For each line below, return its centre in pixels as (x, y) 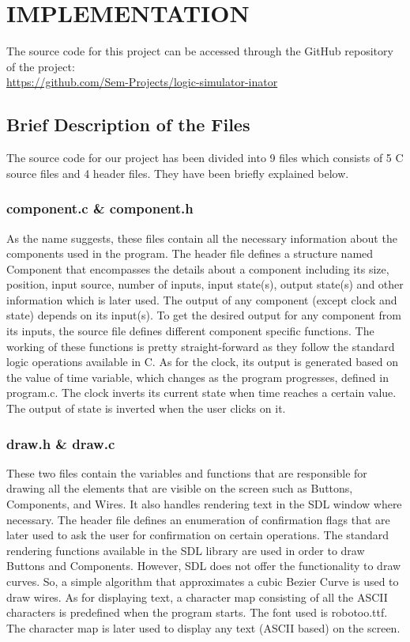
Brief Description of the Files (128, 125)
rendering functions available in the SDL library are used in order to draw (186, 550)
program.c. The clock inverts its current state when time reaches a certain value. (201, 393)
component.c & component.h (100, 208)
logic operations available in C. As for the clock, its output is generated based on (202, 362)
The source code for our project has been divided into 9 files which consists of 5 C (205, 158)
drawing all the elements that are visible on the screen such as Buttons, (180, 488)
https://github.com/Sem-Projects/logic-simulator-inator (142, 82)
